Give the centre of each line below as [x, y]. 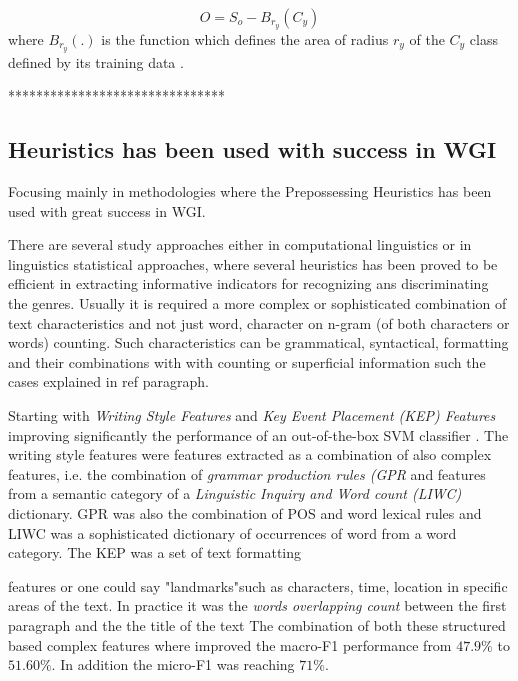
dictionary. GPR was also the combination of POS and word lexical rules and [245, 513]
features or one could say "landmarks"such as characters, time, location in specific [258, 585]
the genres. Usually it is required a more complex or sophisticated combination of [257, 303]
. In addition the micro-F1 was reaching [173, 664]
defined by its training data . [96, 61]
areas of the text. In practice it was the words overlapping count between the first [257, 605]
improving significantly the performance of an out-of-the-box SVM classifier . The [258, 434]
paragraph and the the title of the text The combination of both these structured [257, 624]
